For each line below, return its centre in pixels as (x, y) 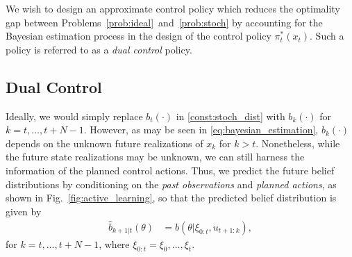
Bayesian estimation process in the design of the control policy (139, 36)
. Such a (327, 36)
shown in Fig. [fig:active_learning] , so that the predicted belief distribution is (171, 198)
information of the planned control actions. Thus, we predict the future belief (170, 170)
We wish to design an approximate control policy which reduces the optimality (173, 8)
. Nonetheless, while (298, 143)
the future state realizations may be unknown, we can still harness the (155, 157)
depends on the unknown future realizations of (104, 143)
